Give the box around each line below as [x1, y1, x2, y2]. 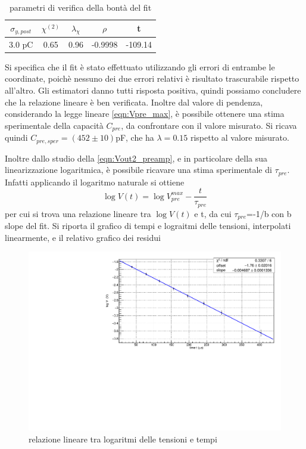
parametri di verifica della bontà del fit [9, 1, 152, 13]
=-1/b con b [246, 207, 292, 219]
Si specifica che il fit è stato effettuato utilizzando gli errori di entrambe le [5, 60, 275, 73]
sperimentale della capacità [5, 119, 104, 131]
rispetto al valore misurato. [190, 131, 289, 144]
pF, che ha [115, 131, 154, 144]
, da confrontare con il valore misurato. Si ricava [121, 119, 297, 131]
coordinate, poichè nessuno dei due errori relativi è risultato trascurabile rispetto [5, 72, 299, 85]
